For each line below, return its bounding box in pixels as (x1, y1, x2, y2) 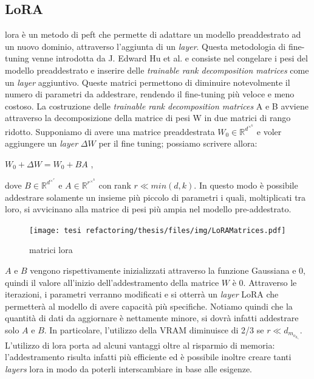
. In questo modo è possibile (194, 178, 298, 191)
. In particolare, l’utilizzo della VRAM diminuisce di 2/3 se (44, 323, 264, 336)
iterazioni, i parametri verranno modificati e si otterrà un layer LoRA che (5, 288, 279, 301)
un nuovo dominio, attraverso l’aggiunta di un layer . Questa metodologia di (5, 40, 286, 52)
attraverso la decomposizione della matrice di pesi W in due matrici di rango (5, 111, 291, 124)
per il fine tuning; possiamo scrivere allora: (98, 137, 258, 150)
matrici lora (29, 243, 73, 256)
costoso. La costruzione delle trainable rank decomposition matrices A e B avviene (5, 99, 309, 112)
